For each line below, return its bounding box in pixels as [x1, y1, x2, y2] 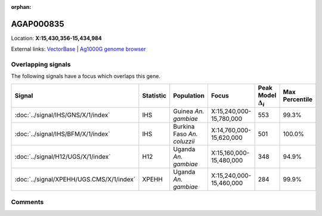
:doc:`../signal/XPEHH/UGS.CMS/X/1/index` [14, 176, 136, 184]
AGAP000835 [11, 18, 64, 29]
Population [173, 92, 205, 100]
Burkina [173, 123, 195, 131]
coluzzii [173, 137, 195, 146]
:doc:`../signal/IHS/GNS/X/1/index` [14, 111, 110, 119]
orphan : [11, 4, 32, 10]
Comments [11, 198, 44, 206]
